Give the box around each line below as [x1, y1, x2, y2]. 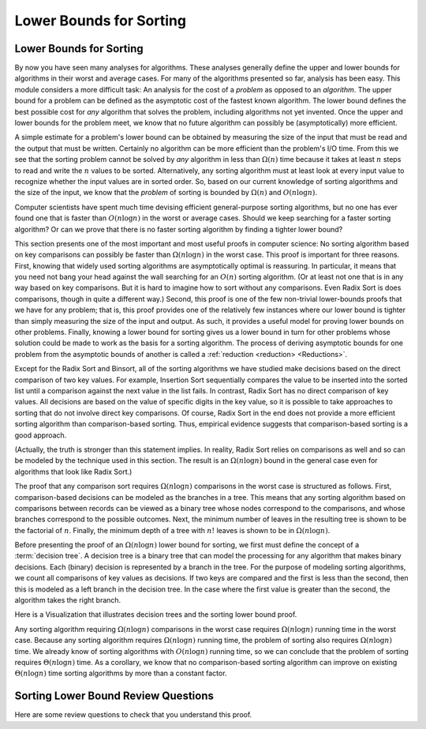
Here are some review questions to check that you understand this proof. [14, 710, 252, 720]
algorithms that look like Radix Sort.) [14, 467, 133, 476]
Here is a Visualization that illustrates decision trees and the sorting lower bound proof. [14, 610, 297, 619]
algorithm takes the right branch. [14, 596, 121, 605]
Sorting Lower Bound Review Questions [14, 690, 215, 703]
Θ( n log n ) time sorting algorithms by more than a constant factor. [14, 668, 227, 678]
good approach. [14, 430, 67, 440]
